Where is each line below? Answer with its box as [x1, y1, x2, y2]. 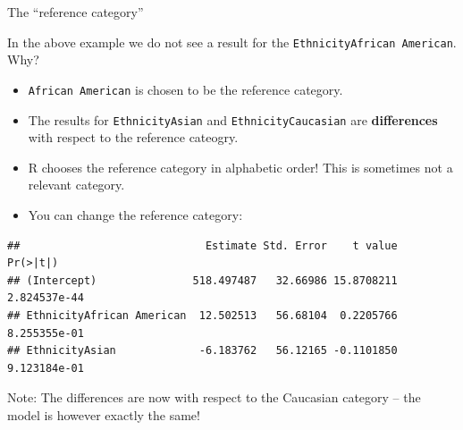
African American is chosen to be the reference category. [28, 80, 343, 98]
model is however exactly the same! [7, 405, 200, 424]
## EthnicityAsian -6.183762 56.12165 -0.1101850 [7, 344, 398, 358]
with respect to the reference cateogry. [28, 128, 239, 147]
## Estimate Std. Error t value [7, 239, 398, 252]
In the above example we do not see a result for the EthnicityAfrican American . [7, 32, 457, 51]
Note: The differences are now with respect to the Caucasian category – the [7, 388, 421, 407]
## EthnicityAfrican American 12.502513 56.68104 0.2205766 [7, 308, 398, 322]
